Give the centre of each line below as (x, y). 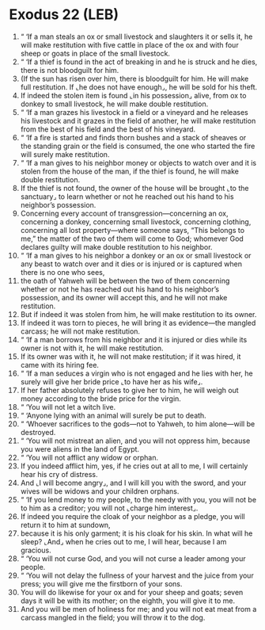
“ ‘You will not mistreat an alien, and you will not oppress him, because (135, 441)
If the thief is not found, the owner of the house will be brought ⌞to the (134, 188)
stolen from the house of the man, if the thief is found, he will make (130, 171)
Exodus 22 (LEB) (64, 15)
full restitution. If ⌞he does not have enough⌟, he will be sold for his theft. (139, 87)
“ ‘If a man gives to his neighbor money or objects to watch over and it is (138, 162)
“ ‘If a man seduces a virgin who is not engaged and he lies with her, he (137, 373)
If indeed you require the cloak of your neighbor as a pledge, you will (132, 516)
